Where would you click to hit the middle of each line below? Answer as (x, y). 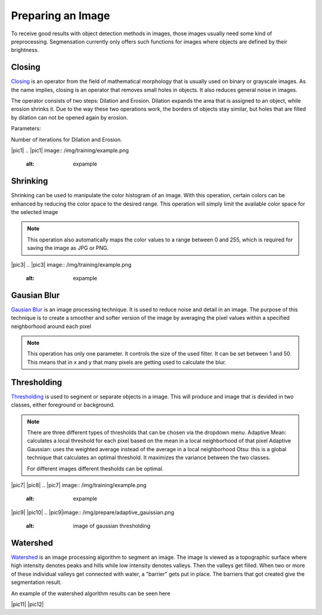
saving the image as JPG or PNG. (68, 248)
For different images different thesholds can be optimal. (95, 469)
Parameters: (26, 128)
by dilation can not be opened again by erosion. (69, 117)
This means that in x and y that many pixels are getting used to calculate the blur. (127, 362)
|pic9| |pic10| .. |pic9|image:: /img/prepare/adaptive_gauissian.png (93, 512)
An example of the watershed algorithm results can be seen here (91, 593)
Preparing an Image (61, 16)
